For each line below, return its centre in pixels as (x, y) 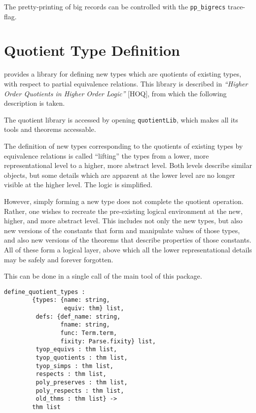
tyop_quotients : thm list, (82, 357)
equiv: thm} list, (94, 309)
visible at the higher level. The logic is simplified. (78, 185)
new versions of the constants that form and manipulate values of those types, (122, 230)
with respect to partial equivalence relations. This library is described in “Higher (126, 83)
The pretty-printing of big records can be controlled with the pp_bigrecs (115, 6)
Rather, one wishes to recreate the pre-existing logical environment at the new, (123, 211)
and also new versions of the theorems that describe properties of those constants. (128, 240)
